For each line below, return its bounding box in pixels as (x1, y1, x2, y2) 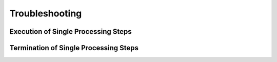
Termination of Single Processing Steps (9, 44, 138, 52)
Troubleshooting (9, 8, 82, 19)
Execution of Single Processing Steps (9, 27, 132, 36)
